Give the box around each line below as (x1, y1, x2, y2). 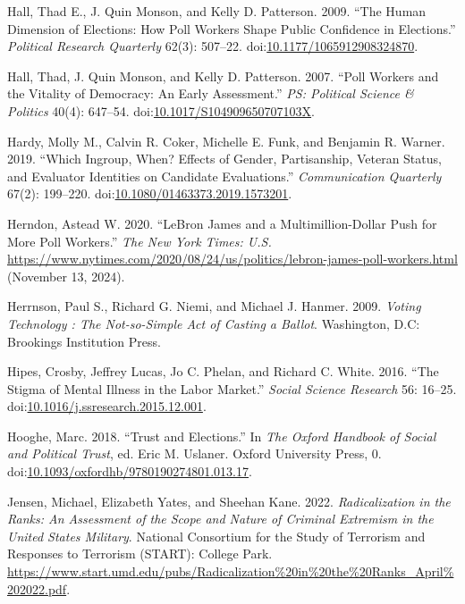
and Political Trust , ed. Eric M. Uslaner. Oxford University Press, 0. (7, 444, 382, 463)
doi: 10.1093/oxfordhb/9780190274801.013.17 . (7, 462, 252, 481)
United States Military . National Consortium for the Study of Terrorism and (7, 526, 426, 545)
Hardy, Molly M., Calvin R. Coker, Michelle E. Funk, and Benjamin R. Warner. (7, 131, 445, 150)
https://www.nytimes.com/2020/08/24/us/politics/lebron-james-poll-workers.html (7, 249, 458, 268)
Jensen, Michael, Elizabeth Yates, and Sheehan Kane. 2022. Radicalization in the (7, 491, 451, 510)
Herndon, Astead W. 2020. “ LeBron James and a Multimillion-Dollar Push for (7, 214, 437, 232)
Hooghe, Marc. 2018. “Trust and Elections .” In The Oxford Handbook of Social (7, 426, 436, 445)
